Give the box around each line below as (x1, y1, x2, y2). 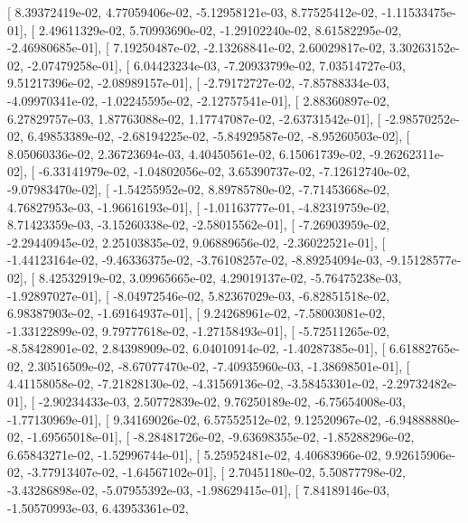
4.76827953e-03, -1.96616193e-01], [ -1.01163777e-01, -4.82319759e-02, (7, 197, 390, 216)
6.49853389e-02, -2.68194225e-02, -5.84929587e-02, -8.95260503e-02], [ (27, 126, 410, 145)
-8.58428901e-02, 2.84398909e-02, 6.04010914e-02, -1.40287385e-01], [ (7, 339, 386, 358)
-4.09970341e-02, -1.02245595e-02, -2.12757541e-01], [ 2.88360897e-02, (7, 90, 390, 109)
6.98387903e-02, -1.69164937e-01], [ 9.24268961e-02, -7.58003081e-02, (7, 304, 386, 322)
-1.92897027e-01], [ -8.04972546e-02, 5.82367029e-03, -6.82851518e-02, (7, 285, 390, 304)
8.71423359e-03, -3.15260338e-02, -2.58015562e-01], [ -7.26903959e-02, (7, 215, 390, 234)
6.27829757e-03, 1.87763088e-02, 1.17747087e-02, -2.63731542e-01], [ (7, 108, 381, 127)
